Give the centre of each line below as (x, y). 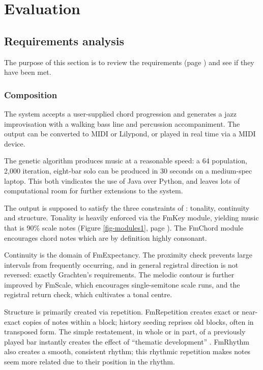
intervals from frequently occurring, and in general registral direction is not (121, 264)
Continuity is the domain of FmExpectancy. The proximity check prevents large (128, 255)
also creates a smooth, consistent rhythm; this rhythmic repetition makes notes (127, 351)
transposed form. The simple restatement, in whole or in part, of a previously (125, 332)
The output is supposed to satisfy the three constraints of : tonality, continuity (127, 207)
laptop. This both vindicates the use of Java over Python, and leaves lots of (122, 180)
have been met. (28, 72)
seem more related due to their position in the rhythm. (90, 362)
